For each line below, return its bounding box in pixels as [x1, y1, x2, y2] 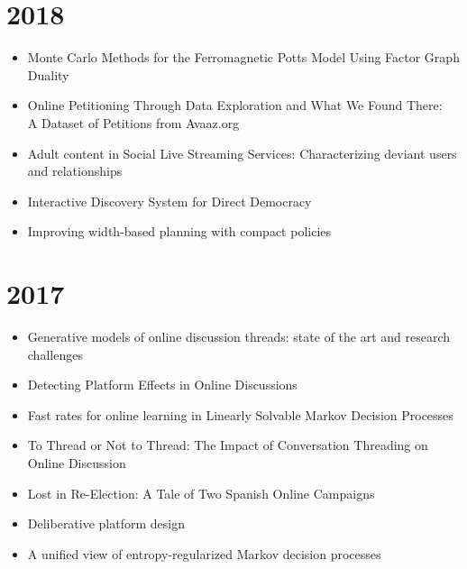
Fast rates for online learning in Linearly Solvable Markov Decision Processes [27, 405, 453, 424]
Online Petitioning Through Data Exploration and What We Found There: [27, 96, 443, 115]
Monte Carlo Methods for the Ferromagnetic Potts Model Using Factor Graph [27, 48, 460, 67]
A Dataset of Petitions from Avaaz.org [27, 113, 240, 132]
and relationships [27, 161, 123, 180]
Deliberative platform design [27, 514, 185, 533]
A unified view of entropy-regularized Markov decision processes [27, 544, 381, 563]
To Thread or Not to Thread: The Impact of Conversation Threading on [27, 436, 428, 454]
